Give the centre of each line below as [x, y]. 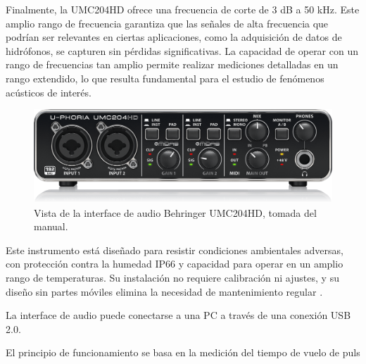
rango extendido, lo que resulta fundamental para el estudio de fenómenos [165, 78]
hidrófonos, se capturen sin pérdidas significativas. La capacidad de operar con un [182, 50]
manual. [51, 226]
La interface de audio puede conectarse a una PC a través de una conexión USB [178, 315]
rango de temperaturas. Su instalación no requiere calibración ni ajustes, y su [172, 278]
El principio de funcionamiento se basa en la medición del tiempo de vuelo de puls [183, 352]
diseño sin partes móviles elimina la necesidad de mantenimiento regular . [164, 291]
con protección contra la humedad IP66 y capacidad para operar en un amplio [175, 264]
